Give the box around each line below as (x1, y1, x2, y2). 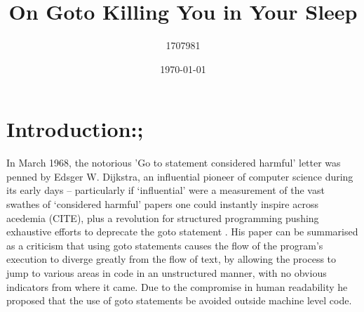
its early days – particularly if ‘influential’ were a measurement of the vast (6, 183, 325, 197)
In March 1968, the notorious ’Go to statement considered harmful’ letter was (6, 155, 341, 170)
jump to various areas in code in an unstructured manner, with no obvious (6, 266, 327, 280)
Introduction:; (6, 115, 144, 143)
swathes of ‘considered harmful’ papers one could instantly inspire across (6, 197, 318, 212)
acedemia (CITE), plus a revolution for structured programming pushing (6, 210, 319, 225)
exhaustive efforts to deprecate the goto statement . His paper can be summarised (6, 224, 358, 239)
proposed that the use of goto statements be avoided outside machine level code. (6, 293, 352, 308)
